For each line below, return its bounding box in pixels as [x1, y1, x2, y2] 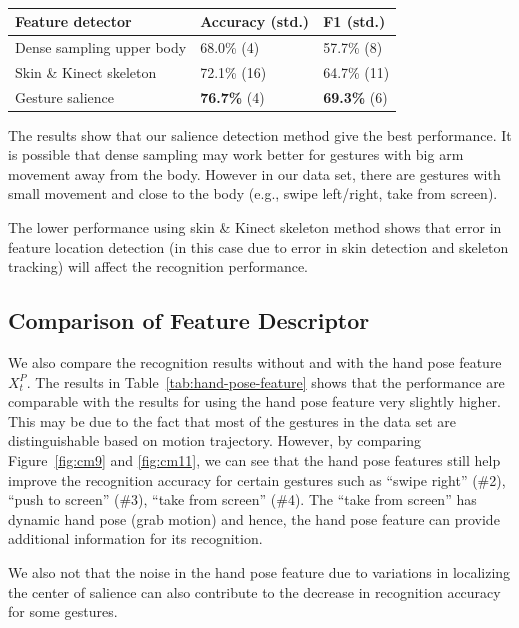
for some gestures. [8, 601, 118, 622]
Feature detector [15, 11, 132, 31]
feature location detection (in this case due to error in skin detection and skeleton [8, 236, 509, 257]
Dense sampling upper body [15, 36, 187, 57]
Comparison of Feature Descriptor [8, 305, 370, 336]
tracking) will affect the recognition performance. [8, 256, 308, 277]
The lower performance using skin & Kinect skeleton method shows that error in [8, 217, 502, 237]
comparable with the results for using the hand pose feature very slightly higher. [8, 391, 501, 412]
